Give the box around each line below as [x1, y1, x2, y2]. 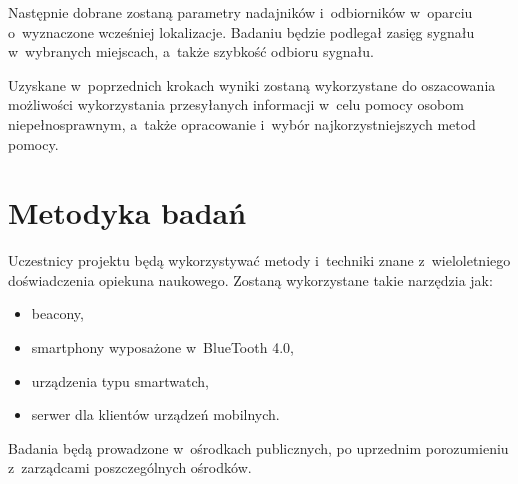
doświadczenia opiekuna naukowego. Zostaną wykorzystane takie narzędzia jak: [8, 269, 493, 290]
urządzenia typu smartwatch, [31, 370, 209, 391]
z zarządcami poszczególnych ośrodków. [8, 457, 252, 478]
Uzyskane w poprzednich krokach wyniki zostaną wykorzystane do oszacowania [8, 74, 496, 95]
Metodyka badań [8, 192, 247, 233]
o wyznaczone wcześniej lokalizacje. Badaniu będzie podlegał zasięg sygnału [8, 21, 475, 42]
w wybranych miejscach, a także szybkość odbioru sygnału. [8, 41, 374, 62]
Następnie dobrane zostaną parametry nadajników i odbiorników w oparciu [8, 2, 473, 22]
